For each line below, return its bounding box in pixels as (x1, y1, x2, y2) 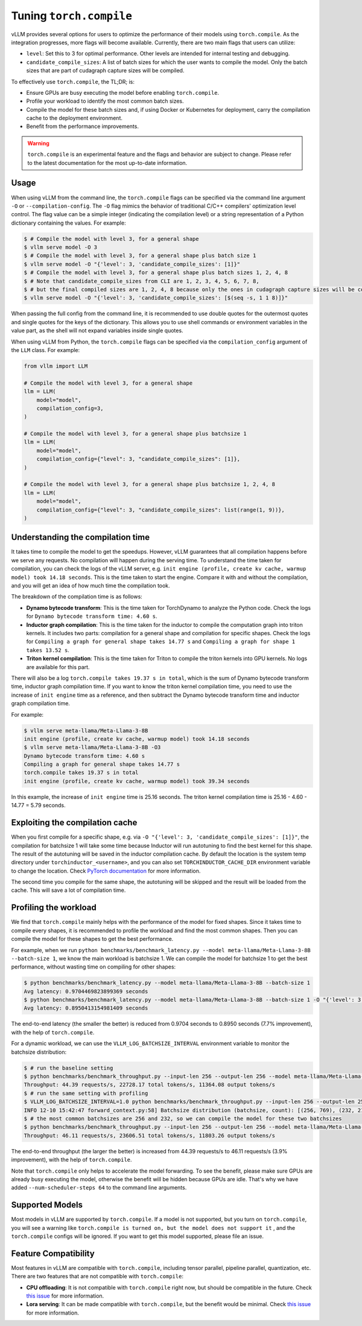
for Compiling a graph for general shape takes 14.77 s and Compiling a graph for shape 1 (26, 638, 296, 645)
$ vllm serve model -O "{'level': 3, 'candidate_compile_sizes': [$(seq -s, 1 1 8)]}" (24, 295, 288, 301)
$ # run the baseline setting (24, 1065, 113, 1071)
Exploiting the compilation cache (11, 818, 138, 828)
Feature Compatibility (11, 1248, 95, 1258)
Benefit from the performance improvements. (26, 123, 139, 130)
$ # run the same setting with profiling (24, 1090, 148, 1097)
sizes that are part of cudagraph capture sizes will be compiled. (26, 67, 185, 74)
